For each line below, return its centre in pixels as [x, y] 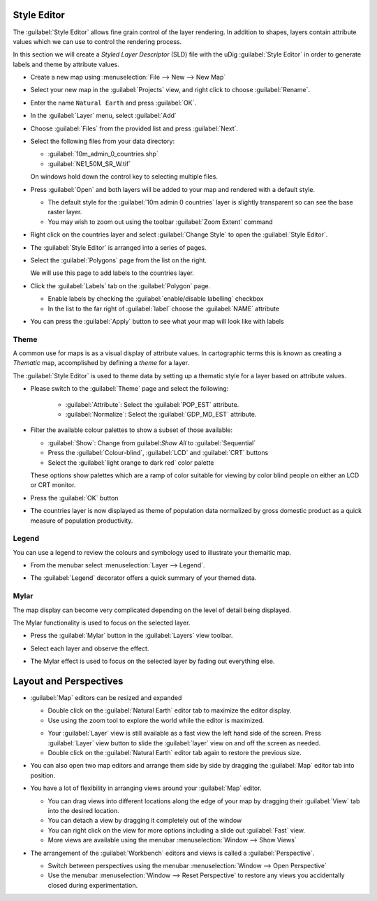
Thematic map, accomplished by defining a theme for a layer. [101, 363]
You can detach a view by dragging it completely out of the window [145, 821]
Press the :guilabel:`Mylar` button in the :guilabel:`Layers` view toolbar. [132, 636]
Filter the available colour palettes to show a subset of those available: [132, 430]
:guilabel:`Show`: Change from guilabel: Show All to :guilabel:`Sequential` [152, 442]
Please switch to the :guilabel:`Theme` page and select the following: [130, 389]
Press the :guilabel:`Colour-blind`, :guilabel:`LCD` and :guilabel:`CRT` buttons [158, 453]
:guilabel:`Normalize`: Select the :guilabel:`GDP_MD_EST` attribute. [161, 414]
